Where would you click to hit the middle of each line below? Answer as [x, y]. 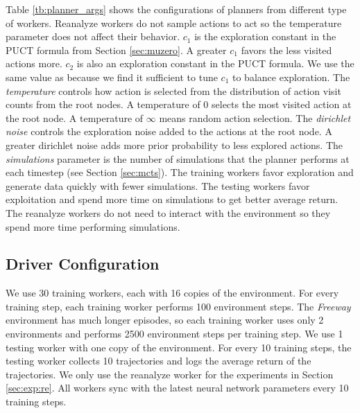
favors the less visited [286, 50]
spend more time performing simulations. [93, 226]
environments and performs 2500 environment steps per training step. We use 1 [174, 334]
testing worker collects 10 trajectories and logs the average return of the [158, 361]
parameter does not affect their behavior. [93, 36]
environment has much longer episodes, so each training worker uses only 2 [165, 320]
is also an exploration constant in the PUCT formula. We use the [215, 63]
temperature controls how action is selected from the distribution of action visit [173, 90]
